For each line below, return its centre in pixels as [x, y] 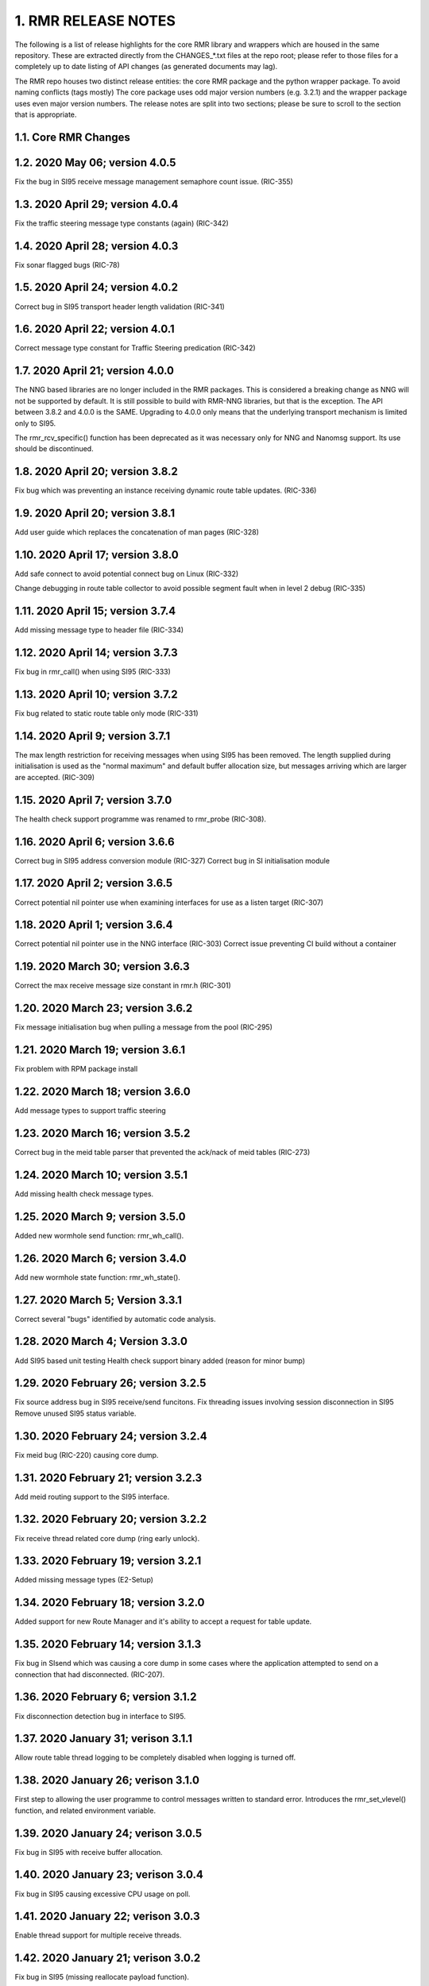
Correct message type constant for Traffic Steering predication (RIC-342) [135, 348]
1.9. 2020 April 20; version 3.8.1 [95, 514]
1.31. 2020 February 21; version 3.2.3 [108, 1478]
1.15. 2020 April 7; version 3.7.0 [93, 800]
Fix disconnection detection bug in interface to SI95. [100, 1716]
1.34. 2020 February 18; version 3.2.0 [110, 1603]
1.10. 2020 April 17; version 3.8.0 [97, 555]
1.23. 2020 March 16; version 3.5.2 [102, 1133]
